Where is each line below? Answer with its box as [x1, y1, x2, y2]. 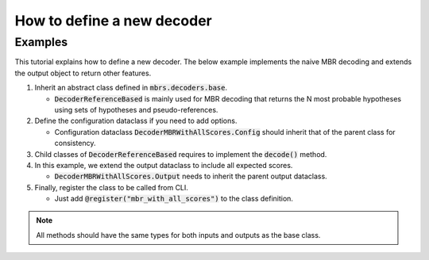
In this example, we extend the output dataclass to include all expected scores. [34, 160, 293, 170]
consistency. [54, 139, 96, 148]
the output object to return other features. [14, 68, 152, 78]
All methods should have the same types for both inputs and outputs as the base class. [36, 230, 321, 239]
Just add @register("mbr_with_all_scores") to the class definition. [54, 194, 294, 204]
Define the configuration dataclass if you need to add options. [34, 116, 238, 126]
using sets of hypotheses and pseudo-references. [54, 105, 218, 114]
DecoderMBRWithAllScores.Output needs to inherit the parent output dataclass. [54, 171, 327, 182]
